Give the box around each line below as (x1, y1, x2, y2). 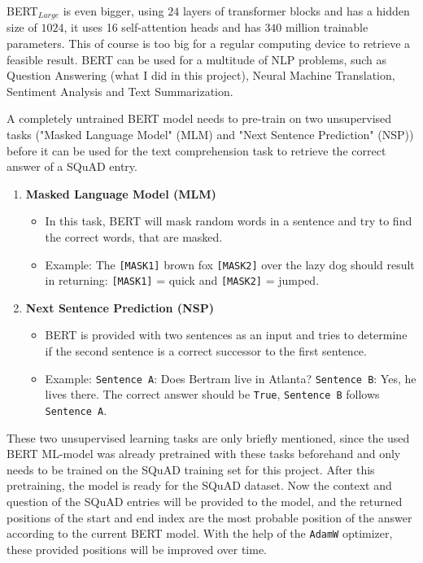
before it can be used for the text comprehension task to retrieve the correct (7, 142, 386, 159)
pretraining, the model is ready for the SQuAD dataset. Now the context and (7, 477, 392, 494)
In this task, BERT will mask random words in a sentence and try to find (45, 212, 412, 229)
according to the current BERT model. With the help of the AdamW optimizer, (7, 525, 393, 542)
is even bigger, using (63, 2, 164, 19)
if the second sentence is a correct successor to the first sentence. (45, 343, 367, 360)
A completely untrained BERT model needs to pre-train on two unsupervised (7, 110, 392, 127)
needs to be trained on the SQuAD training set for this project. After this (7, 460, 375, 478)
